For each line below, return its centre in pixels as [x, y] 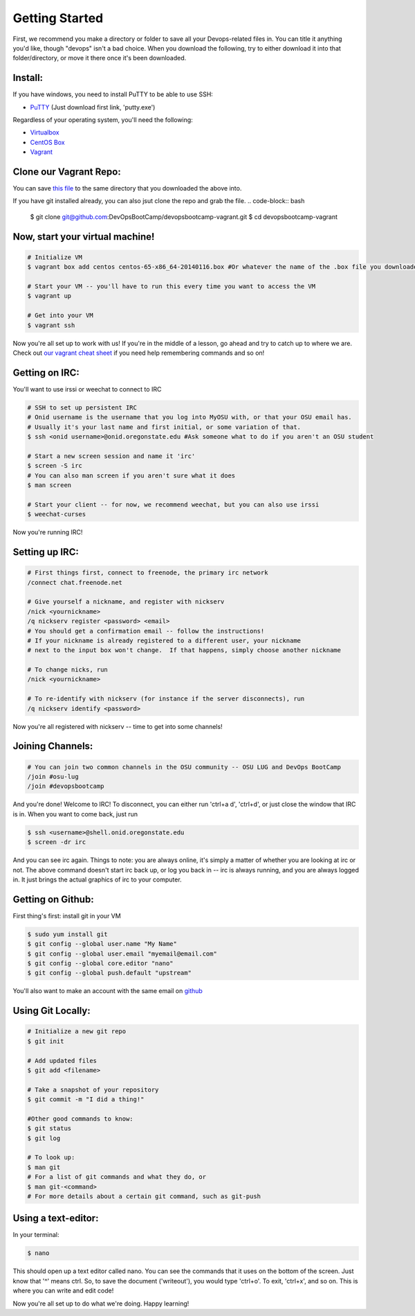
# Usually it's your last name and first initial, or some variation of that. [164, 427]
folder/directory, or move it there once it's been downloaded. [100, 58]
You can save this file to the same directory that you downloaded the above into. [127, 188]
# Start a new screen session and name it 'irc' [111, 456]
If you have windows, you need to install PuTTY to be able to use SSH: [113, 94]
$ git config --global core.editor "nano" [100, 963]
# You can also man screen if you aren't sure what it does [131, 475]
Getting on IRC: [46, 372]
